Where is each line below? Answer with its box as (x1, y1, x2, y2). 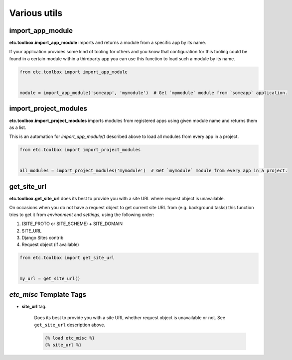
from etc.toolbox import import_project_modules (19, 147, 141, 153)
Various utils (9, 7, 63, 18)
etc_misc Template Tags (9, 290, 87, 299)
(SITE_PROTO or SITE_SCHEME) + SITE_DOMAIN (21, 221, 123, 227)
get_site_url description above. (34, 322, 106, 328)
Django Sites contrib (21, 235, 64, 240)
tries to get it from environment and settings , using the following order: (9, 212, 154, 218)
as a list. (9, 124, 26, 130)
